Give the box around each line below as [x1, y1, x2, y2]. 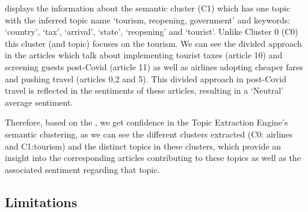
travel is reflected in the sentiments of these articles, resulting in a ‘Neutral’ [5, 84, 284, 97]
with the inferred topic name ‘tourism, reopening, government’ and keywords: [5, 13, 291, 26]
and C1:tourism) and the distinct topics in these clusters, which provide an [5, 139, 282, 152]
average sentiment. [5, 95, 73, 108]
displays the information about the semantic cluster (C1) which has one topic [5, 2, 291, 14]
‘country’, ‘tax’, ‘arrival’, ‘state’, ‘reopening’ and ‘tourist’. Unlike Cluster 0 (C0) [5, 25, 298, 38]
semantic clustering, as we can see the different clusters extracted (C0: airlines [5, 127, 293, 140]
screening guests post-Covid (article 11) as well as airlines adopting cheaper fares [5, 60, 303, 73]
